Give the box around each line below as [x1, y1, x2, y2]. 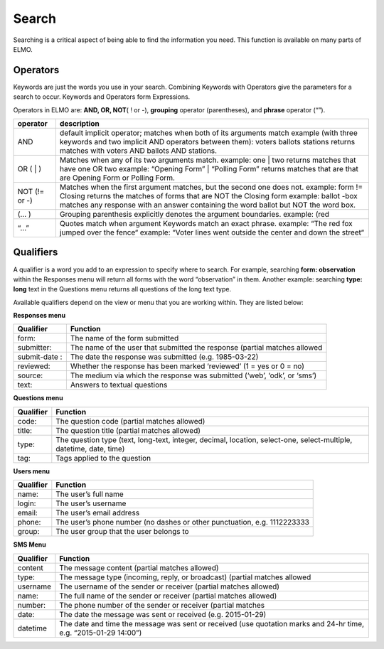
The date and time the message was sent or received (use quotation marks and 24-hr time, [59, 618, 365, 628]
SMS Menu [13, 540, 46, 549]
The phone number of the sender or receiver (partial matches [59, 600, 265, 610]
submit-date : [17, 352, 63, 362]
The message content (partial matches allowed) [59, 562, 220, 572]
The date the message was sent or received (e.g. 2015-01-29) [59, 609, 267, 619]
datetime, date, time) [55, 444, 125, 454]
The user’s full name [55, 489, 124, 499]
